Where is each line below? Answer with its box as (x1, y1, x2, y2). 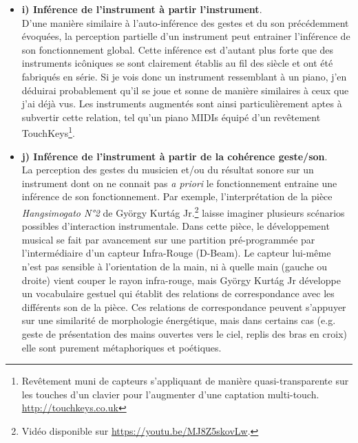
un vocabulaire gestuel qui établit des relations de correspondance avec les (21, 286, 335, 301)
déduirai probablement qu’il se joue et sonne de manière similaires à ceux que (21, 83, 349, 97)
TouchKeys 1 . (21, 124, 75, 140)
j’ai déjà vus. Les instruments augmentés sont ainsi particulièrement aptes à (21, 96, 342, 111)
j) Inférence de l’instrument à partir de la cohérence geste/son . (21, 149, 328, 163)
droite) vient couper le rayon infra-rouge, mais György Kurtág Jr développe (21, 272, 341, 287)
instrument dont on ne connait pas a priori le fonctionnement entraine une (21, 175, 337, 190)
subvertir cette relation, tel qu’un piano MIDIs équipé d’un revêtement (21, 109, 321, 124)
